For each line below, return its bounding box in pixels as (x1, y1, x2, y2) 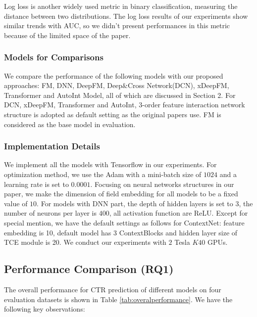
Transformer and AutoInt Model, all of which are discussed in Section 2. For (4, 90, 236, 100)
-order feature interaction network (142, 99, 245, 110)
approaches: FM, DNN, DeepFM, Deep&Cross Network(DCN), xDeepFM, (4, 80, 229, 91)
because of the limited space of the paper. (4, 30, 131, 40)
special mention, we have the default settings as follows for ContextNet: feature (4, 217, 245, 227)
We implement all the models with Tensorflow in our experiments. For (4, 159, 217, 170)
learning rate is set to (4, 179, 69, 189)
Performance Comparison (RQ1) (4, 261, 174, 276)
